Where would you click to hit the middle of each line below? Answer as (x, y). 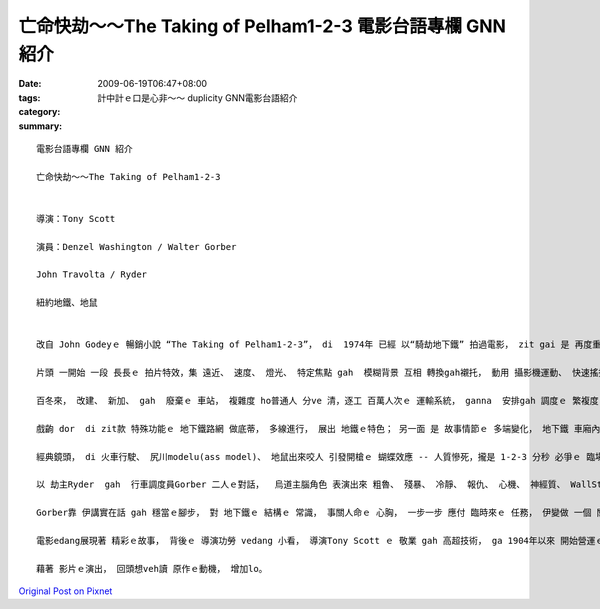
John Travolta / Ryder (92, 274)
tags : (29, 97)
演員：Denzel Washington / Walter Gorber (136, 246)
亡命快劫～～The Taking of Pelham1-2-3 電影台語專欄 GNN (262, 26)
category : (39, 112)
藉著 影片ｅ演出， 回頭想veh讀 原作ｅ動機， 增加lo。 (152, 568)
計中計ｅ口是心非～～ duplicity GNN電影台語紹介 (197, 97)
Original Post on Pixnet (65, 591)
